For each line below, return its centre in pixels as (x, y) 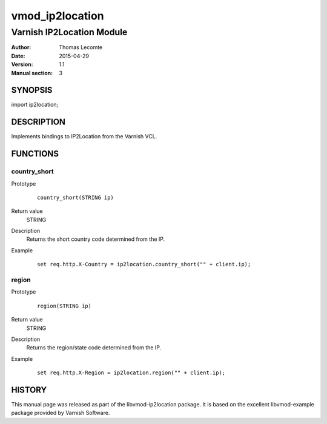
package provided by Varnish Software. (61, 413)
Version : (22, 64)
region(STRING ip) (64, 306)
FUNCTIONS (35, 154)
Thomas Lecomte (81, 47)
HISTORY (29, 390)
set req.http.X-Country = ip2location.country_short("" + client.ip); (144, 264)
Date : (18, 56)
